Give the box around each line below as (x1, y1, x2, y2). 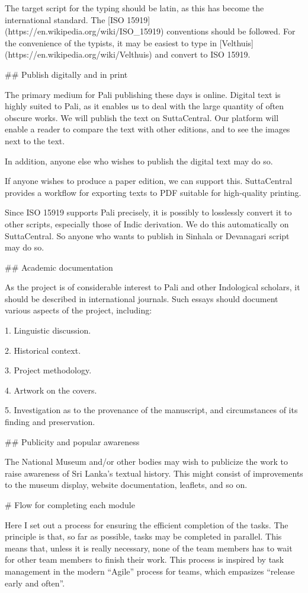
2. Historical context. (5, 344, 81, 356)
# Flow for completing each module (5, 499, 135, 510)
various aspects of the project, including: (5, 304, 152, 316)
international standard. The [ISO (5, 13, 124, 26)
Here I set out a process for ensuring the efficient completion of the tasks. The (5, 518, 288, 531)
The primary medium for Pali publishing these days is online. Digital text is (5, 88, 281, 100)
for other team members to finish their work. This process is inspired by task (5, 553, 284, 566)
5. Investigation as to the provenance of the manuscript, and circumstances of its (5, 404, 298, 416)
